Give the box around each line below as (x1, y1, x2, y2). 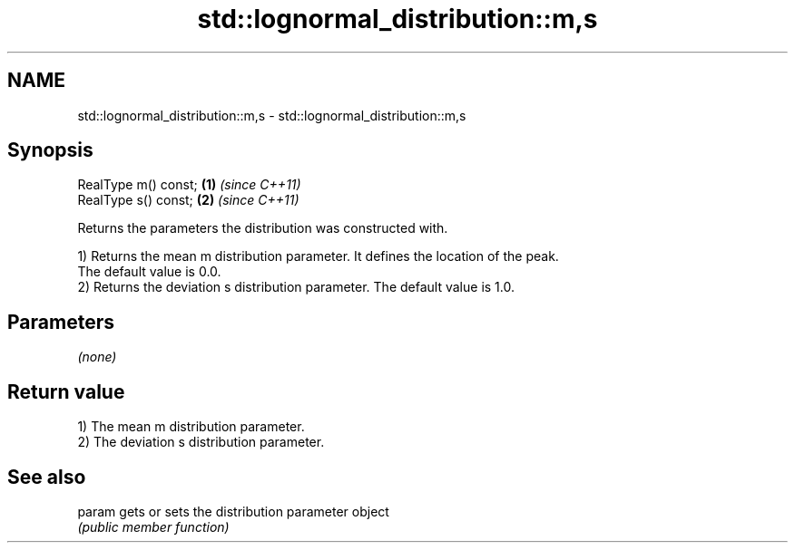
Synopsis (7, 139, 93, 162)
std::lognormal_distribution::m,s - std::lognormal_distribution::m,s (77, 107, 466, 123)
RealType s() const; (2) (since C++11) (77, 192, 299, 208)
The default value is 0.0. (77, 264, 221, 280)
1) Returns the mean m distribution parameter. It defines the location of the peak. (77, 248, 559, 265)
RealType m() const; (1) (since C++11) (77, 177, 301, 193)
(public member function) (77, 518, 230, 535)
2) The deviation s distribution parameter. (77, 434, 325, 450)
